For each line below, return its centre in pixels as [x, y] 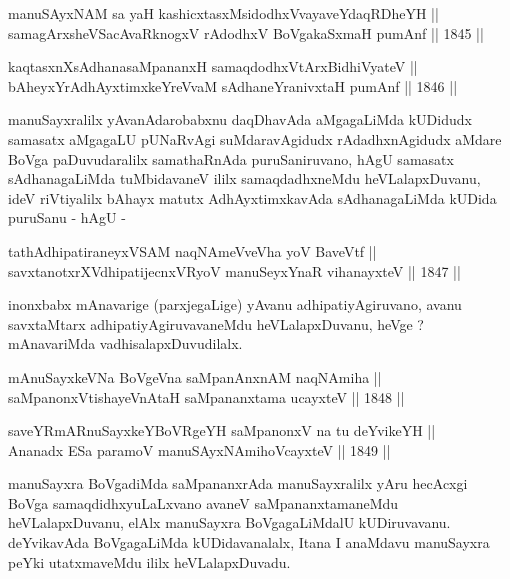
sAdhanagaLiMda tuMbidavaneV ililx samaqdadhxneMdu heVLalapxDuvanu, [244, 178]
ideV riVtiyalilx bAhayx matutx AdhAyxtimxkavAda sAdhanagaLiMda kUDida [252, 197]
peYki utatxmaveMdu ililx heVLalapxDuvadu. [149, 561]
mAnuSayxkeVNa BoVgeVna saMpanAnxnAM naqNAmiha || [195, 376]
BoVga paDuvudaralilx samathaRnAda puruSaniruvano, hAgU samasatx [231, 158]
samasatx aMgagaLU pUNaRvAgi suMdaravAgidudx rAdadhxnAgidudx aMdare [255, 138]
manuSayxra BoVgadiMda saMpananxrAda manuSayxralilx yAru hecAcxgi [238, 483]
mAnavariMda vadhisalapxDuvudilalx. [125, 343]
